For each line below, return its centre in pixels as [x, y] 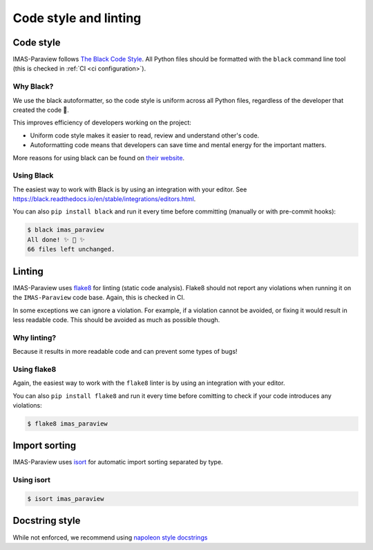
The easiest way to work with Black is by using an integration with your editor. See [130, 189]
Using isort [32, 480]
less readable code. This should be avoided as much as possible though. [116, 320]
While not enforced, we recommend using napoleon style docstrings [110, 537]
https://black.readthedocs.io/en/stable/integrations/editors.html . [104, 199]
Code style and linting [77, 18]
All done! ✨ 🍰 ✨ [56, 239]
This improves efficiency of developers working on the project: [102, 123]
